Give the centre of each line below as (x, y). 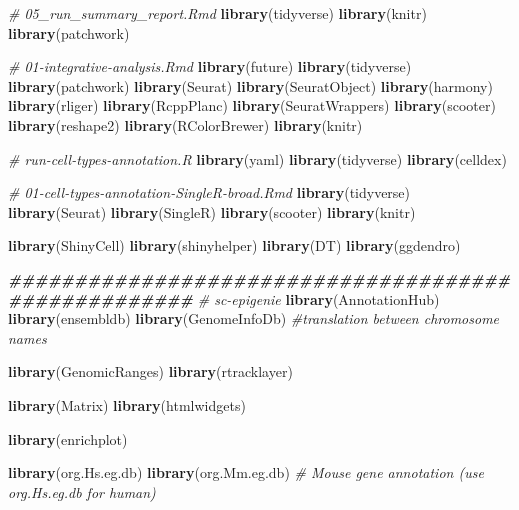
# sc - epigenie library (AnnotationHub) (318, 298)
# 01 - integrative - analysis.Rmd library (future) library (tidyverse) (210, 66)
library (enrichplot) (68, 438)
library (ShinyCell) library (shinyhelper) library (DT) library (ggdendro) (234, 245)
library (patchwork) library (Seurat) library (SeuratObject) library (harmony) (250, 85)
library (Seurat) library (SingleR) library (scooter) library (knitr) (212, 211)
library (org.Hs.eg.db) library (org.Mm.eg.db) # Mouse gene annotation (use (246, 472)
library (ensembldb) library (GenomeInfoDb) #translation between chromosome (254, 318)
